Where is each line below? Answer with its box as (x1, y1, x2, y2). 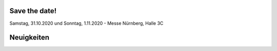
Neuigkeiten (9, 33, 50, 42)
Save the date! (9, 7, 57, 15)
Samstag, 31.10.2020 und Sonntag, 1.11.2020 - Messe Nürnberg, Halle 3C (9, 20, 164, 26)
